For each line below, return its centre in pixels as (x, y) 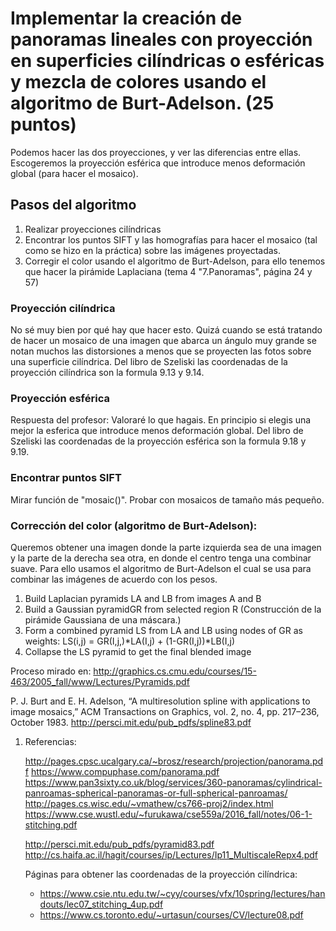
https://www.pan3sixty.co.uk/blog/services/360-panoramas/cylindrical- (173, 782)
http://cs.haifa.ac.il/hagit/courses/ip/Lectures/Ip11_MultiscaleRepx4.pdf (171, 854)
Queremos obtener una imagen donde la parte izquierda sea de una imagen (166, 547)
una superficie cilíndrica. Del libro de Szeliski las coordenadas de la (149, 362)
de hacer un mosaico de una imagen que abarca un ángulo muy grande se (163, 341)
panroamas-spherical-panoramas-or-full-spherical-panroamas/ (156, 793)
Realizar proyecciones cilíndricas (93, 229)
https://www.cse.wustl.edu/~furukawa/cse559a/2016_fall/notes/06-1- (168, 814)
